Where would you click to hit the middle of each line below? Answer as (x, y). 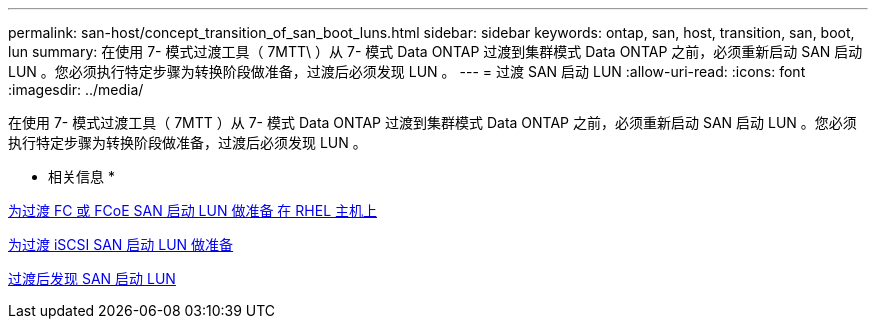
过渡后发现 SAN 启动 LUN (92, 278)
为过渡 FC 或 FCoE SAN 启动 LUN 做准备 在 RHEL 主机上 (192, 210)
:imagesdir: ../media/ (76, 89)
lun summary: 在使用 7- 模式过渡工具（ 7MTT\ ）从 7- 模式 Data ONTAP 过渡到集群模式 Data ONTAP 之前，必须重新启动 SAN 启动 (435, 51)
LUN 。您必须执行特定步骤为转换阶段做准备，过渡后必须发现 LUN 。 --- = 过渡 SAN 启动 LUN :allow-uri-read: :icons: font (407, 71)
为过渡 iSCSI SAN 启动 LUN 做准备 (121, 244)
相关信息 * (81, 176)
